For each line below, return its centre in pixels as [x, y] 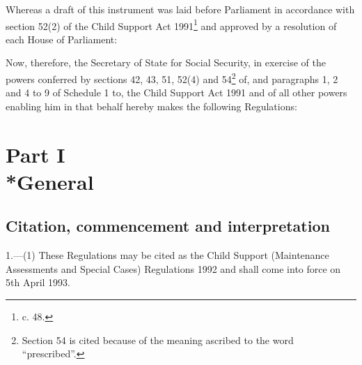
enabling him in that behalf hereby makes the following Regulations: [151, 106]
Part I [36, 154]
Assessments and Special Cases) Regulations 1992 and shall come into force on [173, 268]
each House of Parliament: [62, 39]
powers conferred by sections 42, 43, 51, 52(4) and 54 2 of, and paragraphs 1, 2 [172, 78]
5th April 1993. [38, 282]
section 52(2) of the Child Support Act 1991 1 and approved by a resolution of [171, 24]
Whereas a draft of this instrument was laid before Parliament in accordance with [180, 9]
